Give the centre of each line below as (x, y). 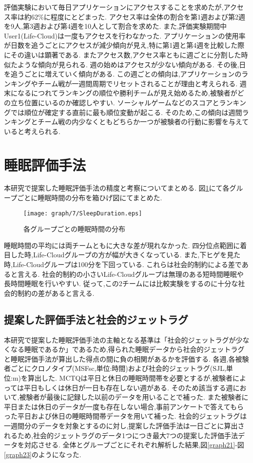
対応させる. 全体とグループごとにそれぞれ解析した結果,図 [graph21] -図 (134, 445)
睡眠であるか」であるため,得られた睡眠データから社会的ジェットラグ (134, 349)
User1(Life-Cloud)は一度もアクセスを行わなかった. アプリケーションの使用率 (125, 35)
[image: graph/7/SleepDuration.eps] (83, 213)
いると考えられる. (32, 131)
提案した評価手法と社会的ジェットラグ (96, 319)
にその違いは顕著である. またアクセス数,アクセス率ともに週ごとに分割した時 (126, 54)
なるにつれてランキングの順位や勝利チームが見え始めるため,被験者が (127, 93)
